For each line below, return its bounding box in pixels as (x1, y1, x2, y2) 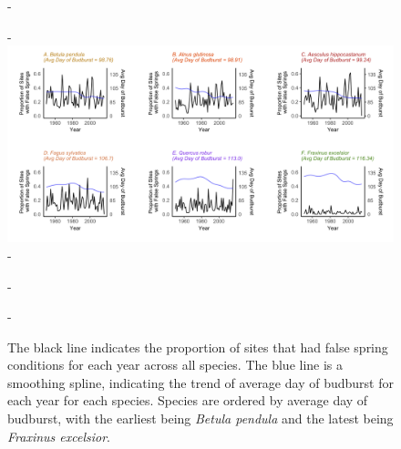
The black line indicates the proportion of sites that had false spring (7, 337, 388, 356)
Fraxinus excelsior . (7, 426, 111, 445)
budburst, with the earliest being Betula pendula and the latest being (7, 409, 394, 428)
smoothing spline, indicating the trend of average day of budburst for (7, 372, 394, 392)
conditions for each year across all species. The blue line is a (7, 355, 344, 374)
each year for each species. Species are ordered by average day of (7, 391, 368, 410)
